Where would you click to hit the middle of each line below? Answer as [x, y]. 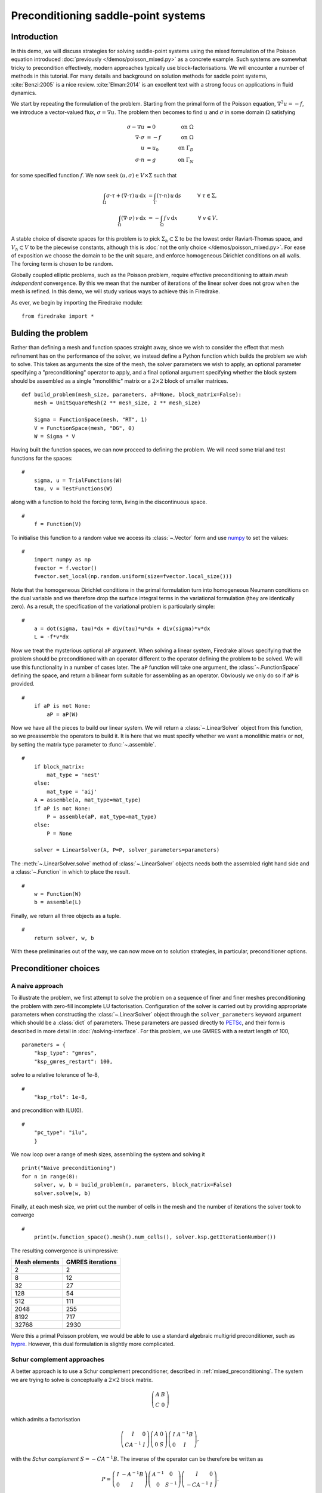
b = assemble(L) [58, 902]
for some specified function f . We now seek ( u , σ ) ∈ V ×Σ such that [94, 176]
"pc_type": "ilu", [61, 1133]
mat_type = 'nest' [74, 775]
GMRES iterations [92, 1262]
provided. [23, 684]
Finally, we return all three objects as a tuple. [66, 916]
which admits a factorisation [46, 1419]
